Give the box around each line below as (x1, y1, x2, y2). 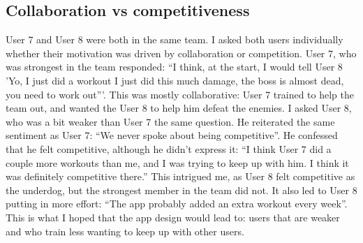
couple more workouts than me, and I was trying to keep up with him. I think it (6, 155, 349, 170)
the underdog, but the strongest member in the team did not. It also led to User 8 (6, 182, 357, 197)
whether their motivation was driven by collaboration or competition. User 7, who (6, 45, 357, 60)
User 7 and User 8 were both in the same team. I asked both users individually (6, 32, 343, 47)
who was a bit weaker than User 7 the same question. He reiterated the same (6, 114, 335, 128)
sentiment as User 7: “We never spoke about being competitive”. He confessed (6, 128, 338, 142)
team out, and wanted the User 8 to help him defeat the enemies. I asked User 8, (6, 101, 352, 115)
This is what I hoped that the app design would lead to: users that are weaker (6, 209, 340, 224)
